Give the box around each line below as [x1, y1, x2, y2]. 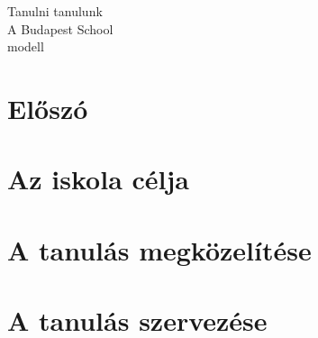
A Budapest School [7, 19, 114, 38]
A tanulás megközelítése [7, 231, 312, 268]
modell [7, 37, 44, 56]
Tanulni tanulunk [7, 2, 103, 20]
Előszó [7, 89, 88, 126]
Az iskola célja [7, 160, 189, 197]
